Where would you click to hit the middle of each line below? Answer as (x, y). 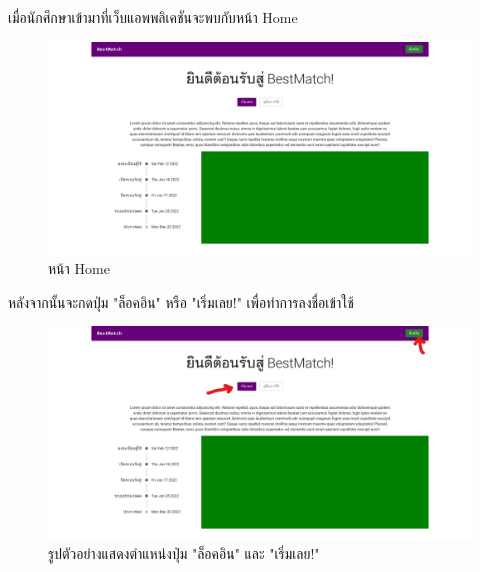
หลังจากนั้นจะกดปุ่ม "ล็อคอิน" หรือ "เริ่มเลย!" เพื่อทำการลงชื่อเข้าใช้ (181, 301)
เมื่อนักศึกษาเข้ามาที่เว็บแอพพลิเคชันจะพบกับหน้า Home (153, 17)
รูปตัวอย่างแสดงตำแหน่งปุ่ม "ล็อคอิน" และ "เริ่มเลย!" (184, 552)
